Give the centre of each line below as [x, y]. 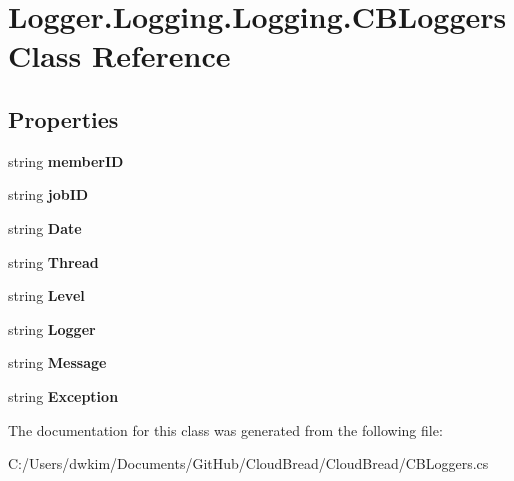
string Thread [53, 261]
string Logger [52, 328]
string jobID [48, 194]
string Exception [63, 395]
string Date [45, 227]
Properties [63, 118]
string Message [57, 362]
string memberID [66, 160]
